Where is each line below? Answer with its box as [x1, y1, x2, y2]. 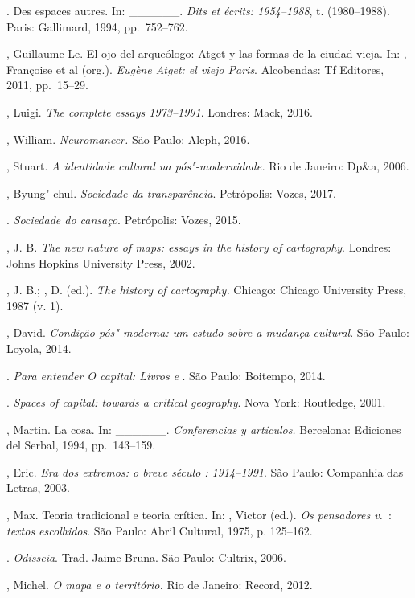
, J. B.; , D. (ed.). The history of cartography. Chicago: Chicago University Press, [6, 281, 407, 298]
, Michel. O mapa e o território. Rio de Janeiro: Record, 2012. [6, 575, 313, 592]
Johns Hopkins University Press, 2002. [6, 254, 195, 271]
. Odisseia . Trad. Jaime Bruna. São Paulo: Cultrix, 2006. [6, 549, 286, 566]
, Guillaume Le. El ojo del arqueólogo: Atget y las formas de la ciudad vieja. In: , [6, 45, 407, 62]
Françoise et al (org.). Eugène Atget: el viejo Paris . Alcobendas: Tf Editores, [6, 60, 384, 77]
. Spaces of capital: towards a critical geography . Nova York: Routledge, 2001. [6, 394, 386, 411]
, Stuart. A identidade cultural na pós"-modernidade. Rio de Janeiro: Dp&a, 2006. [6, 158, 409, 174]
